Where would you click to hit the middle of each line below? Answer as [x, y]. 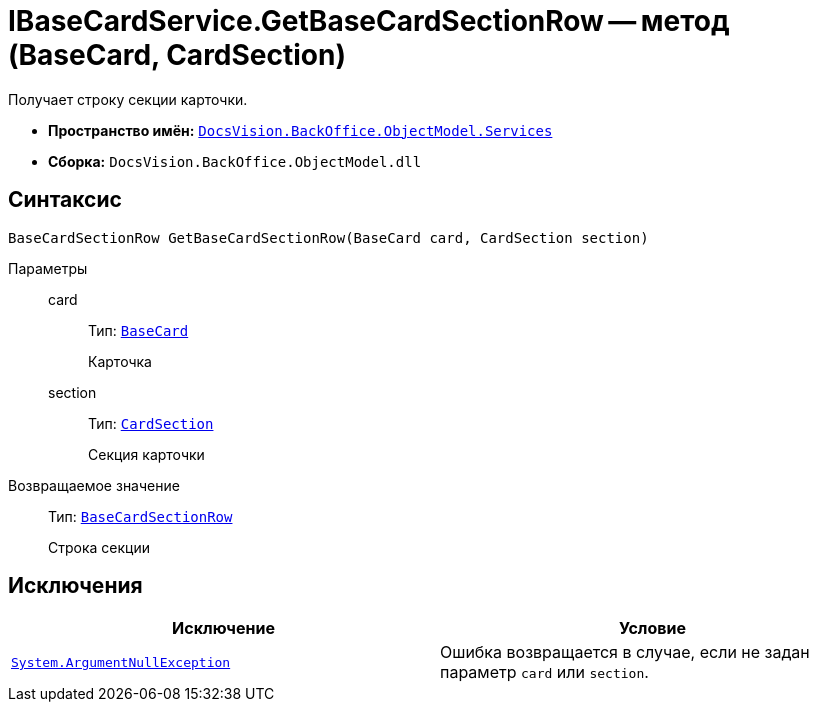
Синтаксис [65, 200]
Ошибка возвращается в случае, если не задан [625, 652]
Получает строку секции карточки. [128, 99]
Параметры [48, 268]
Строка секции [99, 547]
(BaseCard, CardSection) [177, 55]
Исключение [223, 628]
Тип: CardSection [151, 423]
